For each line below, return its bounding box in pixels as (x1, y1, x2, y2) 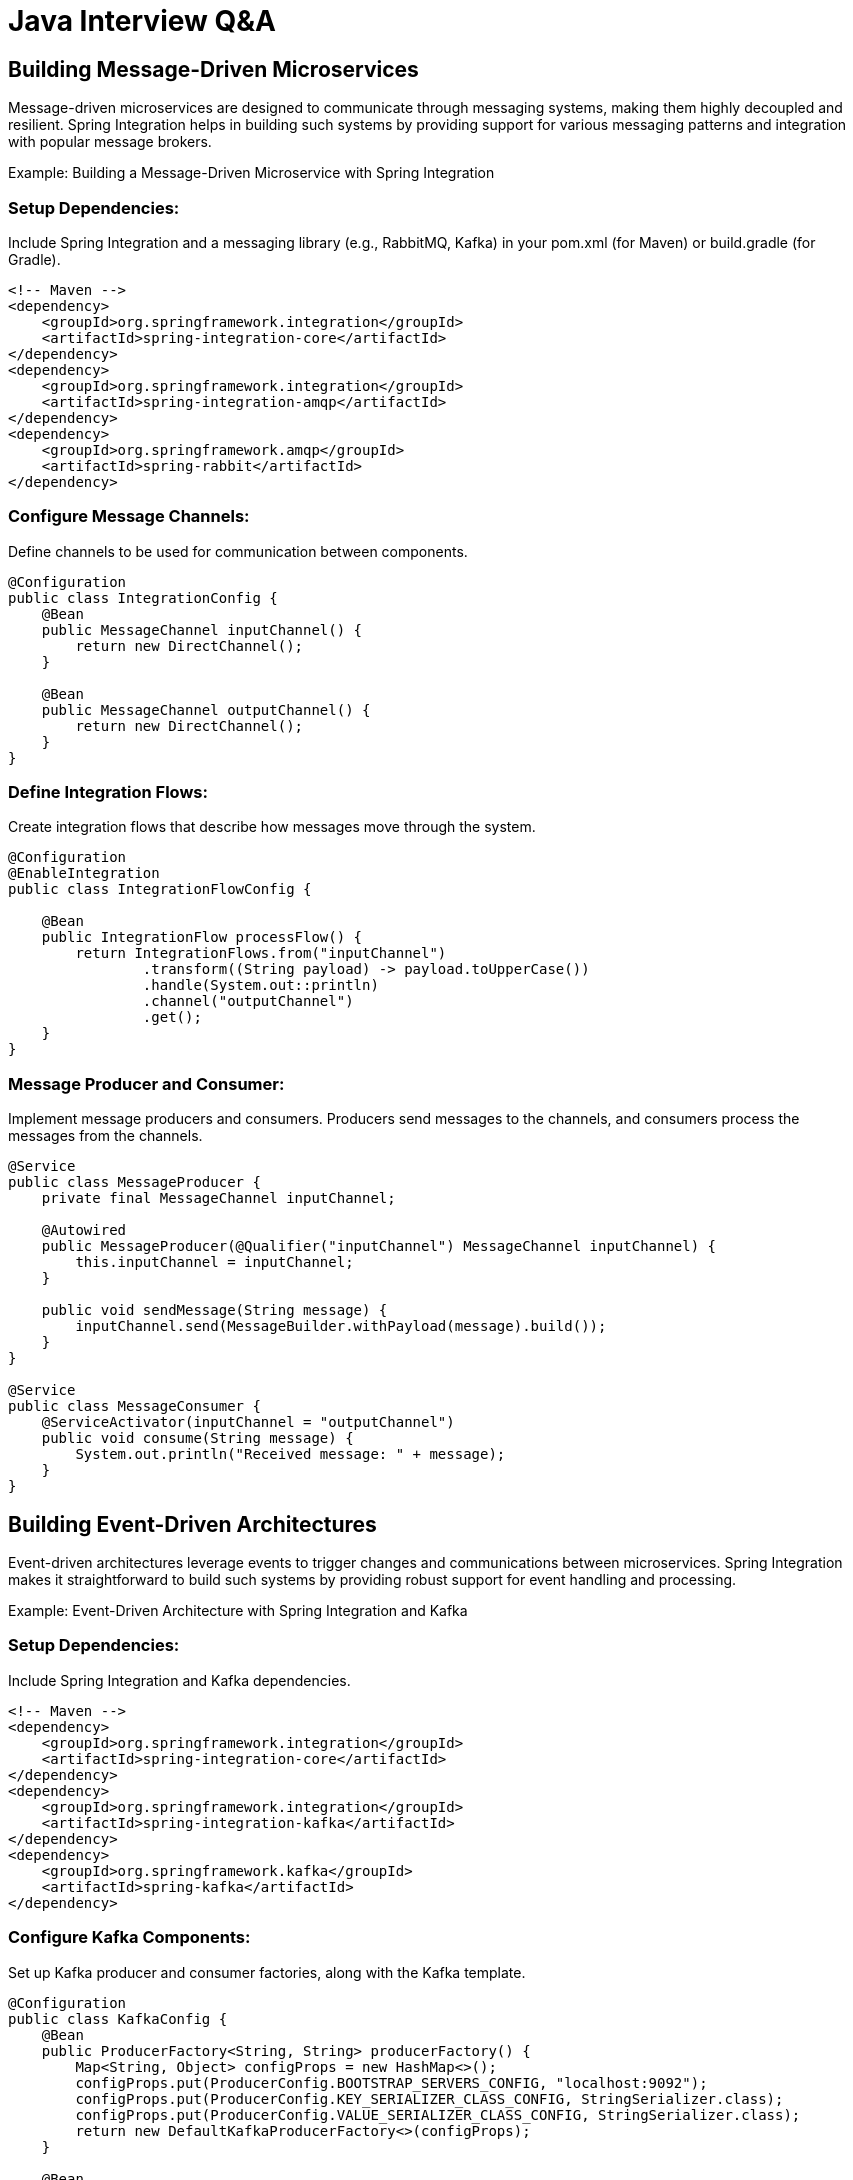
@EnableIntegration (8, 865, 160, 882)
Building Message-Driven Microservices (8, 56, 419, 82)
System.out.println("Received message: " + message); (75, 1446, 506, 1463)
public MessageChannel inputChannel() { (41, 621, 363, 638)
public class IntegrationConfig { (8, 589, 278, 606)
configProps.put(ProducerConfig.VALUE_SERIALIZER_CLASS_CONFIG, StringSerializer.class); (75, 2106, 801, 2123)
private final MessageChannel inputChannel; (41, 1190, 396, 1207)
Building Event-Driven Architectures (8, 1511, 377, 1537)
